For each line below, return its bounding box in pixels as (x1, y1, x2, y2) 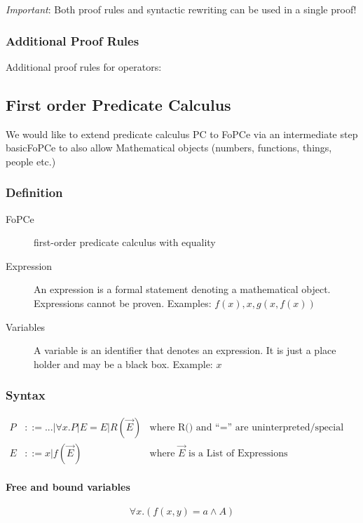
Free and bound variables (6, 480, 130, 494)
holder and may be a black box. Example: (34, 356, 213, 371)
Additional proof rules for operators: (6, 59, 162, 74)
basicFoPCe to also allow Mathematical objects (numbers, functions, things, (6, 140, 332, 155)
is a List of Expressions (189, 448, 288, 459)
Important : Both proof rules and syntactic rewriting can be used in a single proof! (6, 2, 357, 16)
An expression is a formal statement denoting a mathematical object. (34, 282, 331, 297)
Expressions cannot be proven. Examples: (34, 295, 212, 310)
